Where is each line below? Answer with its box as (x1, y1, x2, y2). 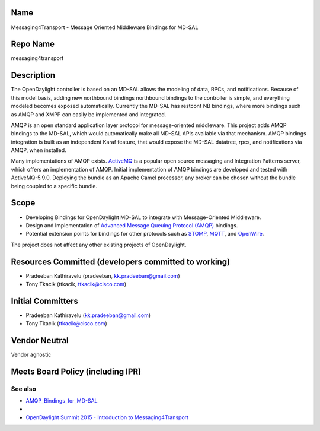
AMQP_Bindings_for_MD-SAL (25, 397, 98, 404)
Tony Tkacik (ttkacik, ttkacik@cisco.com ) (25, 281, 127, 287)
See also (11, 385, 37, 393)
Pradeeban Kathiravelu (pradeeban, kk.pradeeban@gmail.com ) (25, 272, 180, 279)
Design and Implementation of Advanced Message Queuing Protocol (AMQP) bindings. (25, 221, 238, 229)
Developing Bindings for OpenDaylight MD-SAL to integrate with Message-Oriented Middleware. (25, 214, 261, 221)
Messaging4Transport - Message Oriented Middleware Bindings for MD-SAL (11, 24, 199, 31)
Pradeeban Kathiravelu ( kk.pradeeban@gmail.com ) (25, 312, 151, 319)
